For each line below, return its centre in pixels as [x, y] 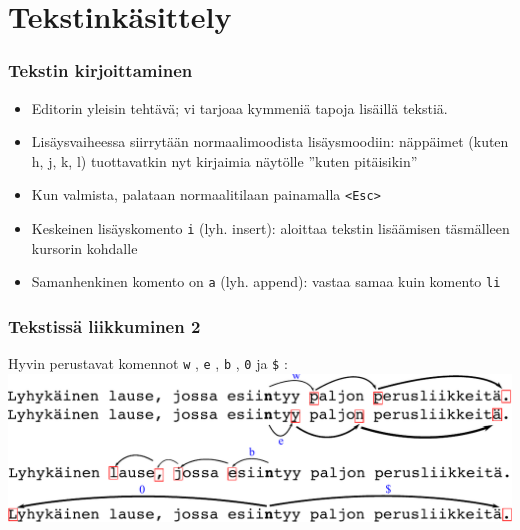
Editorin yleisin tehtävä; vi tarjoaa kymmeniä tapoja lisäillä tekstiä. [239, 107]
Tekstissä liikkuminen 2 [104, 325]
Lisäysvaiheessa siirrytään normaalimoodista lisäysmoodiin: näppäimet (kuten [270, 141]
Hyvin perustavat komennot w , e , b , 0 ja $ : [148, 363]
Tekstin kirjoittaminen [100, 70]
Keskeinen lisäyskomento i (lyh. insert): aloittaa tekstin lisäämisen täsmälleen [270, 228]
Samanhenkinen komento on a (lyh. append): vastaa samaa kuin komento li [266, 281]
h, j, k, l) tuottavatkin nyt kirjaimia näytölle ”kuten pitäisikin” [224, 160]
